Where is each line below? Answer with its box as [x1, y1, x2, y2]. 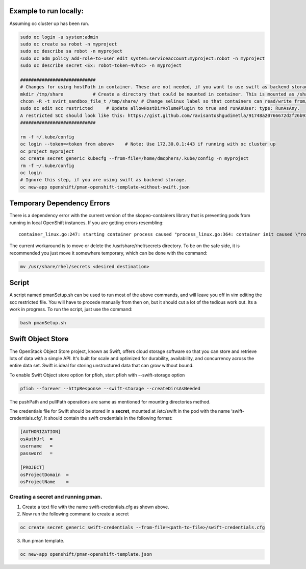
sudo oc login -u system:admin [20, 34, 99, 40]
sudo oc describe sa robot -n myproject [20, 49, 122, 54]
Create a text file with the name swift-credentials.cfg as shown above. [22, 504, 169, 510]
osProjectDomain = [20, 471, 69, 478]
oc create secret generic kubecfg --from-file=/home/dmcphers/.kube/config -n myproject [20, 156, 249, 161]
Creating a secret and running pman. [9, 493, 103, 500]
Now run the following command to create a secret [22, 511, 129, 517]
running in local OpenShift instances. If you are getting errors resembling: [9, 220, 164, 226]
